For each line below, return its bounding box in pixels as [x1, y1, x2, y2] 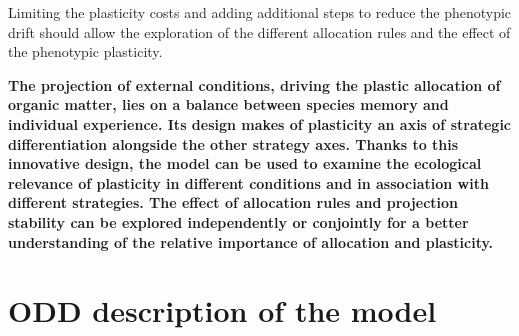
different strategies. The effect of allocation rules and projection [8, 192, 459, 213]
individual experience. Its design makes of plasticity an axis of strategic [8, 113, 512, 134]
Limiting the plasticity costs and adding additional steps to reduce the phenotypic [8, 2, 512, 22]
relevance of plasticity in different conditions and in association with [8, 172, 489, 193]
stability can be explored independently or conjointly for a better [8, 211, 469, 232]
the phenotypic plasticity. [8, 41, 163, 62]
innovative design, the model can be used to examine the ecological [8, 153, 482, 174]
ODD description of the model [8, 290, 437, 331]
